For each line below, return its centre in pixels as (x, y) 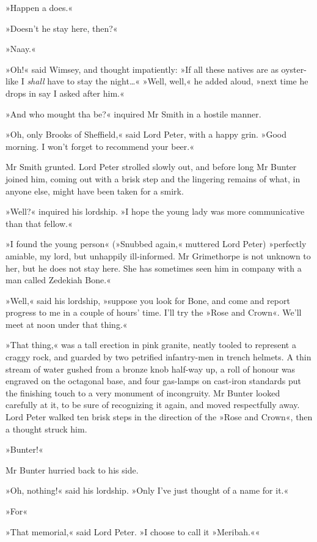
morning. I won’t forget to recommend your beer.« (100, 146)
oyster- (294, 69)
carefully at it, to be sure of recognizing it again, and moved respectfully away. (153, 405)
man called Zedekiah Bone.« (58, 280)
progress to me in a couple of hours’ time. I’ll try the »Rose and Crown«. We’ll (154, 312)
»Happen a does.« (39, 7)
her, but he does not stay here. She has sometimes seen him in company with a (154, 268)
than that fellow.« (39, 223)
